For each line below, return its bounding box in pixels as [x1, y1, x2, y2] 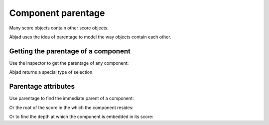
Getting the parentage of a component [9, 47, 131, 55]
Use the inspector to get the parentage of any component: [9, 60, 129, 66]
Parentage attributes [9, 82, 75, 91]
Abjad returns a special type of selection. [9, 69, 94, 75]
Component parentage [9, 7, 105, 18]
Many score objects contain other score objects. [9, 25, 109, 31]
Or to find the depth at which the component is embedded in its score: [9, 114, 154, 120]
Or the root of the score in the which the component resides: [9, 105, 134, 111]
